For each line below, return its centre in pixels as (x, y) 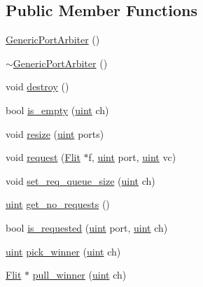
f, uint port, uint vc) (132, 157)
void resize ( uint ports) (55, 133)
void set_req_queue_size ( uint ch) (80, 180)
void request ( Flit (43, 157)
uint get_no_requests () (58, 204)
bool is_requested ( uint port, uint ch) (87, 227)
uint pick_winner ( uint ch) (63, 251)
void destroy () (37, 86)
